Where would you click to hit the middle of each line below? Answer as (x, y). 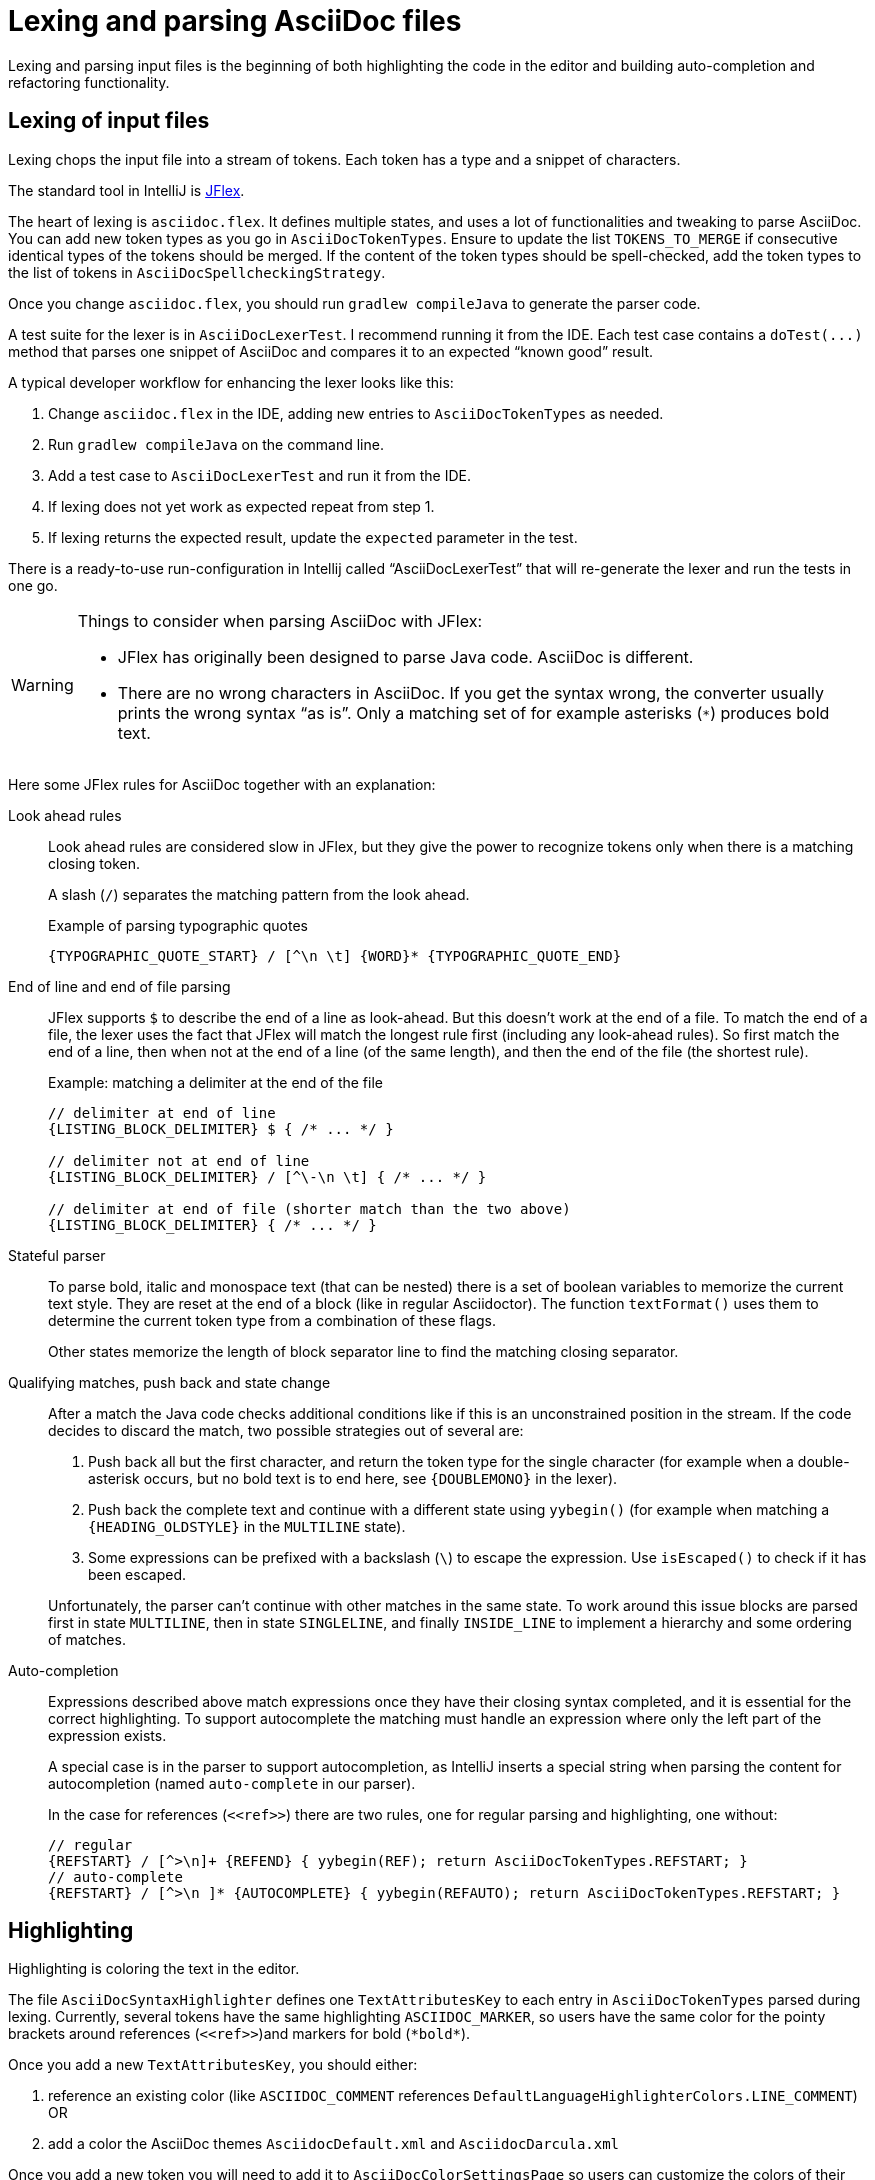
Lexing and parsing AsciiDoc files (235, 21)
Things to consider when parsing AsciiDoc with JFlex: (279, 620)
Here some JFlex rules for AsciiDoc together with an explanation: (222, 784)
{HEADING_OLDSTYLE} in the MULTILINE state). (247, 1526)
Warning (42, 684)
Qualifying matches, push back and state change (169, 1382)
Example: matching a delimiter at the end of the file (215, 1082)
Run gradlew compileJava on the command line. (216, 444)
